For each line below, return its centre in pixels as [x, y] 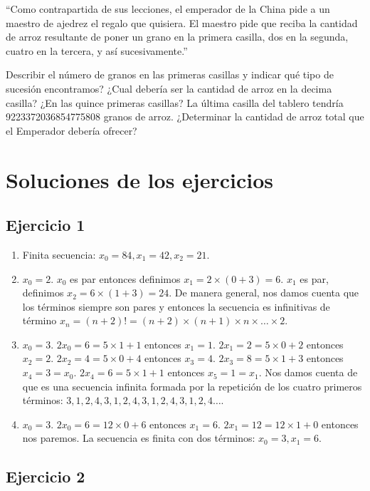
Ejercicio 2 [46, 476]
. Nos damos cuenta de [308, 372]
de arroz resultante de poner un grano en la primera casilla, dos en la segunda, [177, 37]
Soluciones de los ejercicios [139, 179]
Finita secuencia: [59, 254]
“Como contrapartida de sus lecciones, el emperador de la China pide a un [168, 9]
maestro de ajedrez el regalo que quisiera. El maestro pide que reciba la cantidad [182, 22]
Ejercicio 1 [46, 225]
